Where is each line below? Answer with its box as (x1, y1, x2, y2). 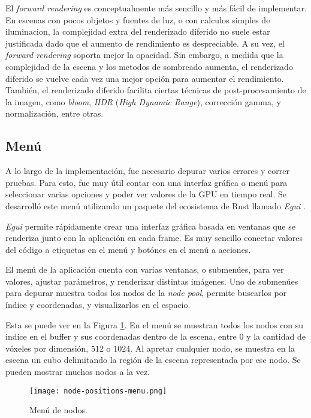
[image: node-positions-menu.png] (29, 386, 167, 395)
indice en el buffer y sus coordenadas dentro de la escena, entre (5, 330, 237, 343)
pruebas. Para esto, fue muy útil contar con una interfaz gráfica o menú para (5, 176, 288, 188)
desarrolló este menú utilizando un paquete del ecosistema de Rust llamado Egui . (5, 199, 306, 212)
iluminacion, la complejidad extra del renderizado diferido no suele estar (5, 25, 270, 38)
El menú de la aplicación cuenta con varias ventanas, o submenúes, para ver (5, 263, 284, 276)
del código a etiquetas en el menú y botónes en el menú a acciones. (5, 243, 251, 255)
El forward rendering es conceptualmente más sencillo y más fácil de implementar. (5, 2, 307, 14)
